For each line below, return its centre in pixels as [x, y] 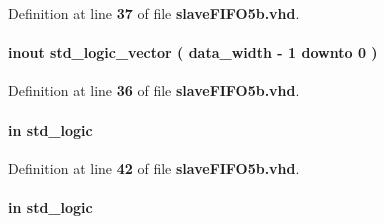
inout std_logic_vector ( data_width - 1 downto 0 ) [193, 52]
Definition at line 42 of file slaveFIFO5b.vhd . [154, 167]
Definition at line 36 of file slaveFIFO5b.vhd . [154, 90]
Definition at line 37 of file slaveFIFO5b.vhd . [154, 13]
